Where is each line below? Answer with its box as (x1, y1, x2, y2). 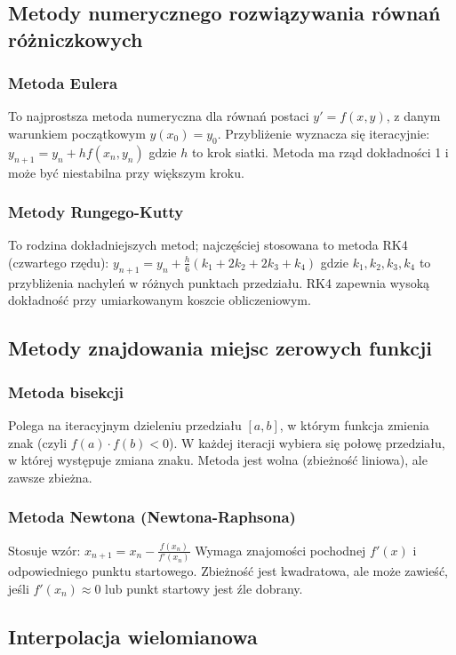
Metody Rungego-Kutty (8, 201, 184, 223)
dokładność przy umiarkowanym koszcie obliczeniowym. (8, 291, 311, 309)
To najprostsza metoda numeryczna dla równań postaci (8, 107, 309, 125)
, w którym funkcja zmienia (279, 415, 429, 434)
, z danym (386, 107, 441, 125)
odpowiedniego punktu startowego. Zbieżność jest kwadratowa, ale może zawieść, (8, 562, 448, 580)
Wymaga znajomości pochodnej (195, 540, 366, 559)
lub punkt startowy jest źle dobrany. (105, 579, 303, 597)
